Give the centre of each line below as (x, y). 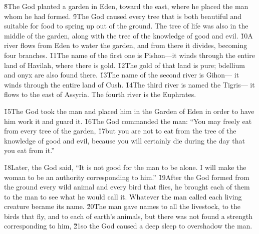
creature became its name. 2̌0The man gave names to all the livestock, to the (122, 206)
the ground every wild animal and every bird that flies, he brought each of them (127, 187)
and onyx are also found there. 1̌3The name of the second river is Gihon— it (122, 75)
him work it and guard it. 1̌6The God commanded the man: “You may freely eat (128, 121)
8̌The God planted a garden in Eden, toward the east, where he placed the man (126, 6)
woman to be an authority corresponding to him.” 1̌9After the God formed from (127, 177)
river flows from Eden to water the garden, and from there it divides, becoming (126, 45)
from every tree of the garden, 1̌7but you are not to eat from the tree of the (120, 131)
